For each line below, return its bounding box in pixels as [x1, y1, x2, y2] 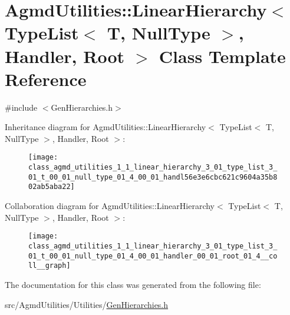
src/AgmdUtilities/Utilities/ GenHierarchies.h [5, 298, 169, 310]
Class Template [159, 44, 286, 68]
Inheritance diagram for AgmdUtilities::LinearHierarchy [5, 121, 206, 133]
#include [5, 101, 38, 113]
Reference [5, 67, 87, 91]
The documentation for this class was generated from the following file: [5, 278, 261, 290]
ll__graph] [28, 261, 71, 270]
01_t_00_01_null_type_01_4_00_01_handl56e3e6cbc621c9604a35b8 [28, 173, 278, 181]
